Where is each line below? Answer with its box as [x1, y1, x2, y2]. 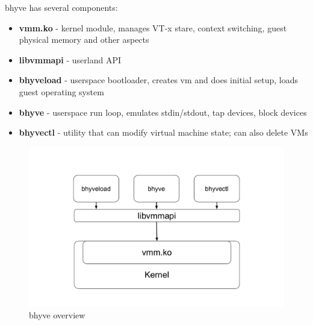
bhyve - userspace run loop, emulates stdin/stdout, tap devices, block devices [19, 106, 307, 118]
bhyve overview [29, 309, 85, 321]
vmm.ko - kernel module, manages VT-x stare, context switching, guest [19, 21, 287, 34]
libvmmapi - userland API [19, 53, 121, 66]
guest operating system [19, 85, 104, 98]
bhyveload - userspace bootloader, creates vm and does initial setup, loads [19, 74, 299, 86]
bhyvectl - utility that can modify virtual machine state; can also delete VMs [19, 126, 308, 139]
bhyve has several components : [5, 1, 118, 13]
